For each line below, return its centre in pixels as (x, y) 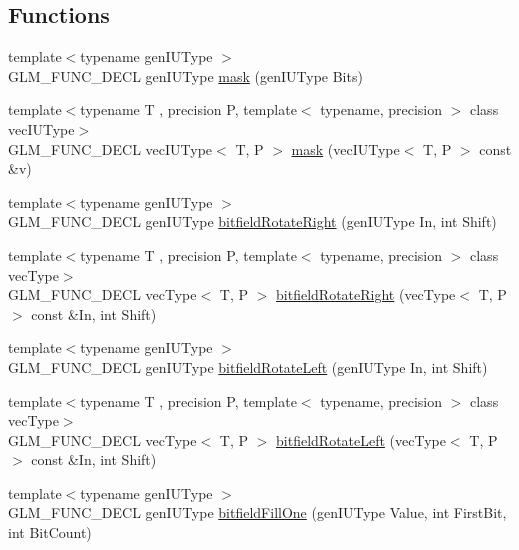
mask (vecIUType (345, 148)
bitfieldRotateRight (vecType (366, 294)
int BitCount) (50, 532)
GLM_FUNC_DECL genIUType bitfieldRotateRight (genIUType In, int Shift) (252, 221)
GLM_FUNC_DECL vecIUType (110, 148)
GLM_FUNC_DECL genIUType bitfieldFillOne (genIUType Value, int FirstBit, (257, 512)
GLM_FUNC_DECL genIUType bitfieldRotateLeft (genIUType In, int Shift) (248, 366)
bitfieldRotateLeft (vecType (361, 439)
